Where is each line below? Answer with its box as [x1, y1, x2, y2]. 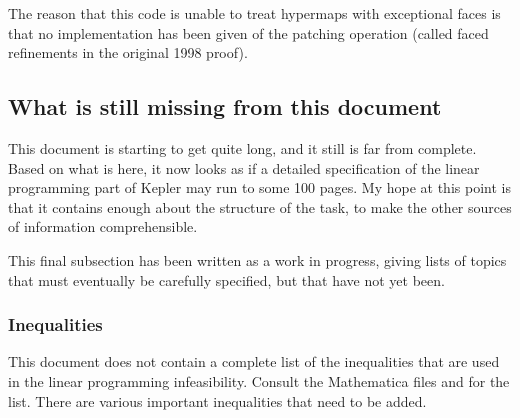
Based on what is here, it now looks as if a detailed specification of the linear [8, 157, 480, 178]
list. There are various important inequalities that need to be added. [8, 390, 427, 411]
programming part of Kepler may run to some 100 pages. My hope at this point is [8, 177, 511, 198]
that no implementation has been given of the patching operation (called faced [8, 22, 489, 43]
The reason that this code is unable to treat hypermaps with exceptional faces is [8, 3, 501, 23]
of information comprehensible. [8, 216, 198, 237]
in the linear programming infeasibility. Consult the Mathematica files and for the [8, 370, 510, 391]
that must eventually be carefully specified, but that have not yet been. [8, 269, 445, 290]
